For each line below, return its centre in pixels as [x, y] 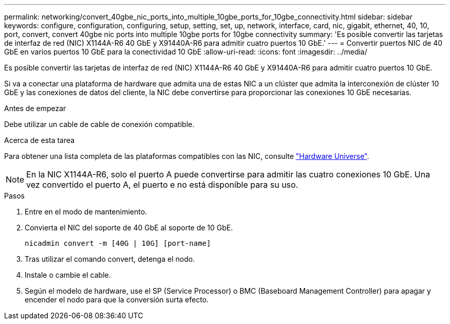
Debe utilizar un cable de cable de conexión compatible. [99, 124]
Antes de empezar [35, 108]
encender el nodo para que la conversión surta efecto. [117, 300]
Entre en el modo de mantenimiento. [86, 212]
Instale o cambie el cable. [68, 275]
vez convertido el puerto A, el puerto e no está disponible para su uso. [162, 185]
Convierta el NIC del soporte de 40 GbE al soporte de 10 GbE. [129, 228]
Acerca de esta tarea [40, 140]
